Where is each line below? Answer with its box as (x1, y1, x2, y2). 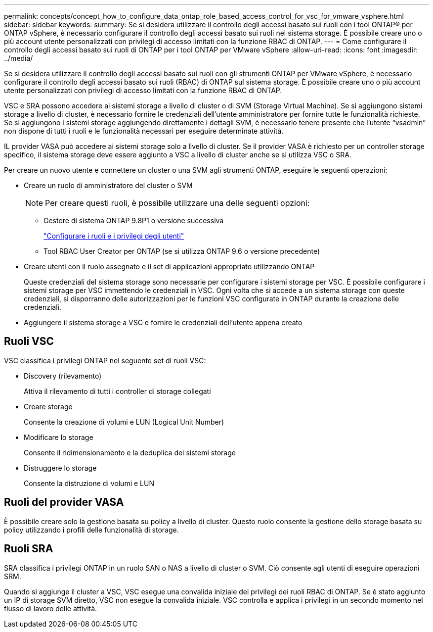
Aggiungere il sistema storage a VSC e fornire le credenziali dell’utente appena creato (24, 318, 303, 327)
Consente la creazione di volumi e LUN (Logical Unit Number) (24, 417, 224, 426)
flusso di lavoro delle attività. (4, 604, 97, 613)
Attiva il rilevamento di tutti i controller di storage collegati (24, 387, 211, 395)
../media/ (4, 54, 33, 62)
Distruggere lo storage (24, 463, 97, 472)
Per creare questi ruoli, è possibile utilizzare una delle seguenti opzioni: (45, 198, 310, 208)
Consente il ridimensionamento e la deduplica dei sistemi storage (24, 448, 236, 457)
